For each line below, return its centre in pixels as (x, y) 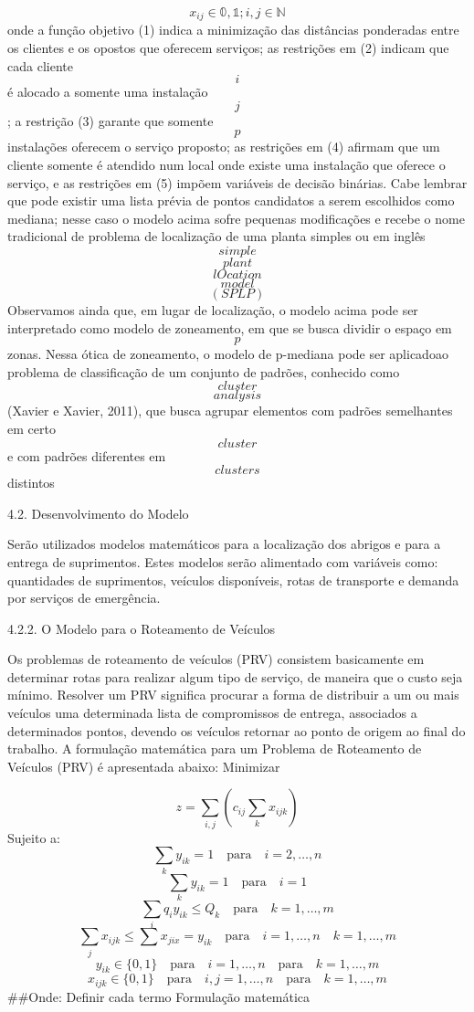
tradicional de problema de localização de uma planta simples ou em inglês (216, 236)
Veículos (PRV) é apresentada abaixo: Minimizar (144, 766)
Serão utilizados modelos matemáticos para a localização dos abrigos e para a (224, 544)
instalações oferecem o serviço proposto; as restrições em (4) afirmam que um (224, 147)
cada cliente (40, 65)
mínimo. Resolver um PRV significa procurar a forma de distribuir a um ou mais (233, 695)
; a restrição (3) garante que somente (111, 120)
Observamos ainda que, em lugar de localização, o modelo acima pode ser (213, 309)
